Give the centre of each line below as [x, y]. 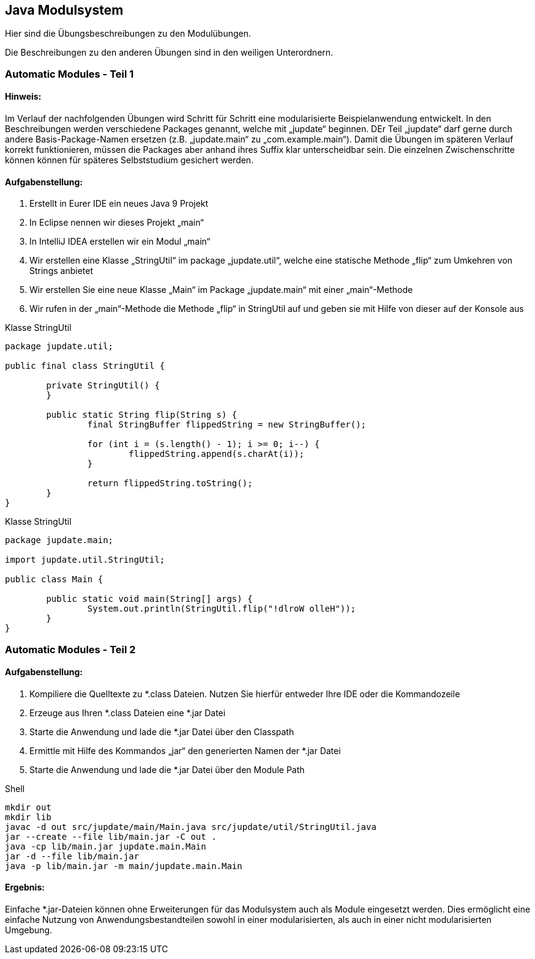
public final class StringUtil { [85, 366]
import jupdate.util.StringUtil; [85, 560]
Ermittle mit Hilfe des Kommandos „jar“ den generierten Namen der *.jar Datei [185, 750]
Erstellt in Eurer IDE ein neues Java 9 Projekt [119, 204]
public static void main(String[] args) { [149, 599]
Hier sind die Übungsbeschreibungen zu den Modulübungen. [128, 34]
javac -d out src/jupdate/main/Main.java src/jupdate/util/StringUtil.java [191, 827]
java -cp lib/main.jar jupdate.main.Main [106, 846]
